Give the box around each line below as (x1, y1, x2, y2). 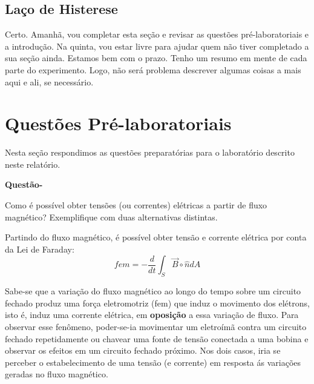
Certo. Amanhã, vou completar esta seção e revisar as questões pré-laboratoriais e (5, 28, 309, 41)
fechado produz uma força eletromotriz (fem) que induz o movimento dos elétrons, (5, 296, 310, 309)
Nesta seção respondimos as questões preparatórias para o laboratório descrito (5, 146, 295, 159)
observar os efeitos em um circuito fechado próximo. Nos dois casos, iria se (5, 344, 281, 357)
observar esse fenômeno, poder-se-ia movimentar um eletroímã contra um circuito (5, 320, 307, 333)
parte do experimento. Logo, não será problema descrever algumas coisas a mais (5, 63, 301, 76)
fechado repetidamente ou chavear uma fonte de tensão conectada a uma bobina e (5, 332, 309, 345)
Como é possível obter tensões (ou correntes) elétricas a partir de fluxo (5, 199, 267, 211)
